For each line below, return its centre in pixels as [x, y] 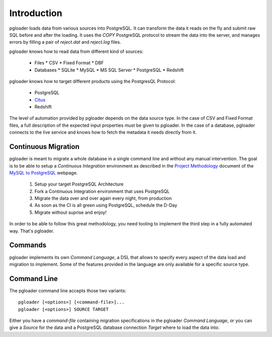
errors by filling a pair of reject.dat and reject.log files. [65, 42]
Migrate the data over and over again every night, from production [103, 198]
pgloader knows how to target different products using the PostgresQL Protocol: [92, 81]
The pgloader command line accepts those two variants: [68, 290]
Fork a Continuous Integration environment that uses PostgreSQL [102, 191]
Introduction [36, 13]
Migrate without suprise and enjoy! [71, 212]
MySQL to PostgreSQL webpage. [44, 173]
